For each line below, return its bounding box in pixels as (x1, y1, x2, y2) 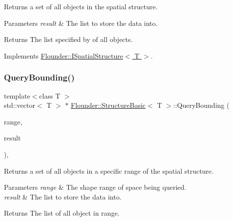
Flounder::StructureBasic (71, 100, 146, 110)
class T (39, 90, 61, 100)
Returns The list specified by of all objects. (4, 34, 133, 44)
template (4, 90, 30, 100)
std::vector (4, 100, 35, 110)
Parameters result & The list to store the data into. (4, 18, 158, 28)
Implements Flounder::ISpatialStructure (4, 50, 123, 60)
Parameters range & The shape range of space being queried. (4, 182, 187, 192)
